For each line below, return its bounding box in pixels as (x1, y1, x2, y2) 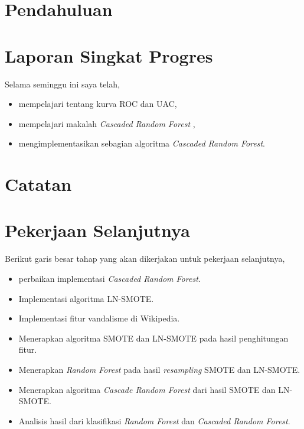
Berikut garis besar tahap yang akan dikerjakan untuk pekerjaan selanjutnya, (5, 252, 285, 265)
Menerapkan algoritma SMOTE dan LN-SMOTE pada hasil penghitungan (18, 331, 289, 344)
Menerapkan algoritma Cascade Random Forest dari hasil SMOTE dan (18, 383, 276, 395)
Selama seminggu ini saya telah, (5, 77, 120, 90)
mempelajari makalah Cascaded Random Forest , (18, 117, 195, 129)
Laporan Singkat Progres (5, 43, 213, 67)
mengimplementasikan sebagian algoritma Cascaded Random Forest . (18, 137, 266, 149)
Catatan (5, 172, 72, 196)
